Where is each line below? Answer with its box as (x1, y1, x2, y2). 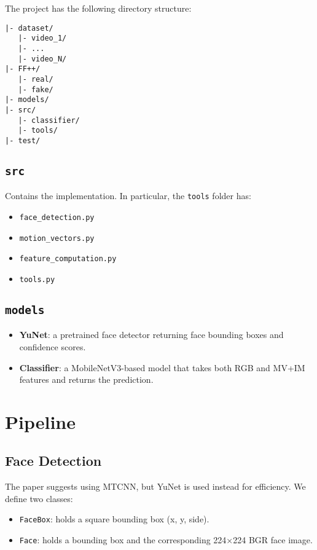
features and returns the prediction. (19, 373, 154, 386)
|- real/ (18, 74, 53, 84)
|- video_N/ (18, 54, 67, 63)
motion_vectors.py (19, 234, 95, 243)
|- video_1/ (18, 34, 67, 43)
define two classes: (5, 492, 73, 505)
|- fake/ (18, 85, 53, 94)
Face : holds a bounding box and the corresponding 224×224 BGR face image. (19, 533, 313, 546)
